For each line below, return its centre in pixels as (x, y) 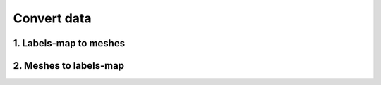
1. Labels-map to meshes (69, 43)
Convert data (52, 18)
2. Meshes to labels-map (69, 66)
